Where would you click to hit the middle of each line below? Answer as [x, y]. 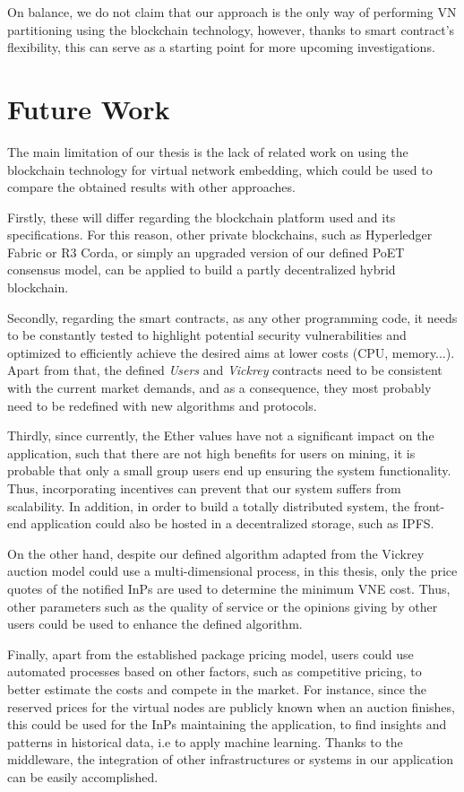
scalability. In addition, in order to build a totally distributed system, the [209, 505]
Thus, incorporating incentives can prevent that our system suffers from [204, 488]
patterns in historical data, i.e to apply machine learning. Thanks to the [205, 741]
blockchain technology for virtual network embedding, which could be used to [220, 169]
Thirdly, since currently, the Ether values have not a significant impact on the [221, 435]
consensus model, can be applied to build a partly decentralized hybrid [202, 270]
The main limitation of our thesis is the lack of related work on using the [208, 151]
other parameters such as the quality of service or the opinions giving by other [223, 606]
